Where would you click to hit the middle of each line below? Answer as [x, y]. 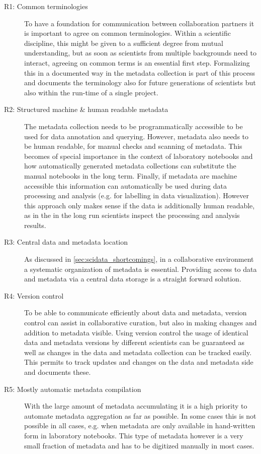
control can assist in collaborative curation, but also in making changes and [141, 323]
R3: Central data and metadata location [66, 242]
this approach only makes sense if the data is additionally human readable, [140, 205]
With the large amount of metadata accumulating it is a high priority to [136, 406]
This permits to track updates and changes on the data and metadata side [139, 362]
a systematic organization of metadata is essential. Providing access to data [141, 269]
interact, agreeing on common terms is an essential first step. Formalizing [137, 62]
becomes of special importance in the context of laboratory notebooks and [139, 156]
